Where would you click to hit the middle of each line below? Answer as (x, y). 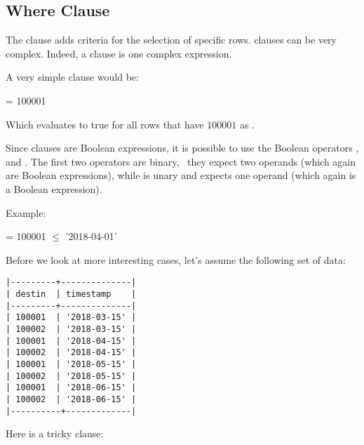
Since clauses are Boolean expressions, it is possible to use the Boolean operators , (182, 148)
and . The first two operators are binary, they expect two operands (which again (181, 161)
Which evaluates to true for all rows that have (105, 124)
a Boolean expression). (54, 188)
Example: (26, 212)
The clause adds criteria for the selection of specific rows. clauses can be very (171, 40)
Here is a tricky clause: (55, 433)
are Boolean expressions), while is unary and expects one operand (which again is (181, 175)
